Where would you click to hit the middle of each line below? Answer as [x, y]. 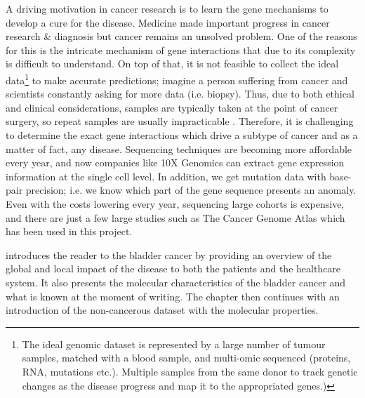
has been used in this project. [69, 231]
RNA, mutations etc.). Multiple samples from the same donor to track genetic [190, 371]
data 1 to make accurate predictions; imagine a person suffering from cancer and [177, 79]
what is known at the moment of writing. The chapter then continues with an [173, 296]
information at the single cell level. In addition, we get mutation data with [166, 176]
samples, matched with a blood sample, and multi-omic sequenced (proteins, [186, 358]
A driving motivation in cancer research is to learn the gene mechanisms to [167, 8]
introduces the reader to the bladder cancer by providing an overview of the [169, 254]
